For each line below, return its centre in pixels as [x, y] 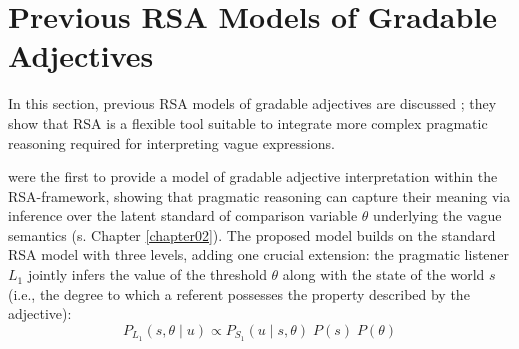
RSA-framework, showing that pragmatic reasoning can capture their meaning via [259, 195]
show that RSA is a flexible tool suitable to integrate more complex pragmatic [248, 122]
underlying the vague [437, 215]
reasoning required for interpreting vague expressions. [171, 142]
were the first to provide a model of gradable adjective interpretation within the [253, 176]
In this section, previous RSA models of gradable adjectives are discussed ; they [252, 103]
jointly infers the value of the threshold [147, 274]
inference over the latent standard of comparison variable [183, 215]
